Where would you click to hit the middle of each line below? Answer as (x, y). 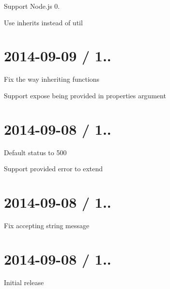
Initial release (24, 282)
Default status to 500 (35, 152)
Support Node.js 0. (32, 6)
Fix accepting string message (47, 225)
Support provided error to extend (54, 169)
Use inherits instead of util (43, 22)
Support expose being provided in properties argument (85, 95)
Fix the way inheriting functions (52, 79)
